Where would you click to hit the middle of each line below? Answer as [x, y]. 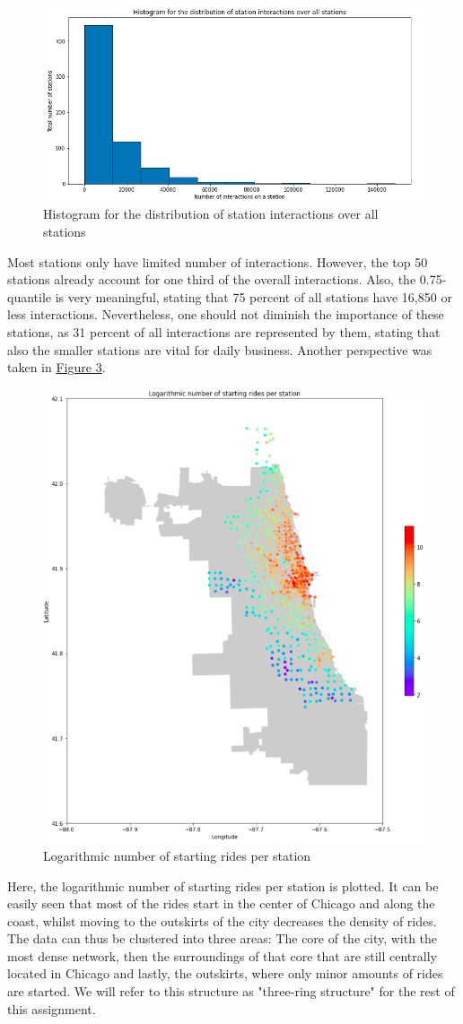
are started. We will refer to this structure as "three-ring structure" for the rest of [231, 991]
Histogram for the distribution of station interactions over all [211, 214]
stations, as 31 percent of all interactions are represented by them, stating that [224, 331]
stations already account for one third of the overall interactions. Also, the [212, 279]
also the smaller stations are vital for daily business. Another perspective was [220, 349]
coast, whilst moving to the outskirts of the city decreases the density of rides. [222, 920]
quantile [30, 296]
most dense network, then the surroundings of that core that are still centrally [222, 955]
